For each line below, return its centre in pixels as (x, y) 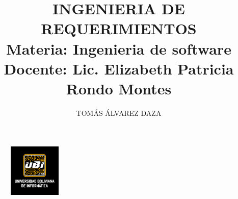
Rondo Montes (119, 88)
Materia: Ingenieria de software (119, 48)
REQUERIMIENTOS (119, 28)
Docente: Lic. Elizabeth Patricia (119, 68)
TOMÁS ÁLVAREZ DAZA (119, 113)
